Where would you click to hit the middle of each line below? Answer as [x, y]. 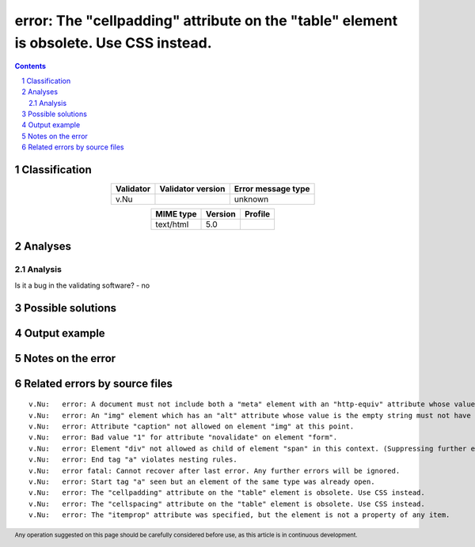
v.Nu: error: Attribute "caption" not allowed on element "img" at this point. [192, 426]
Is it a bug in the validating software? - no [82, 285]
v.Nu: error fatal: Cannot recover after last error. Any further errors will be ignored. [215, 471]
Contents [30, 66]
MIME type [176, 213]
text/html [172, 224]
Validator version [192, 188]
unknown [251, 199]
